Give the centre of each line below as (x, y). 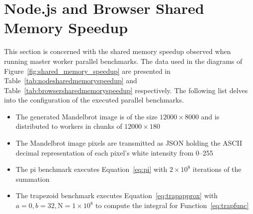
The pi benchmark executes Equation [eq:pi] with (91, 169)
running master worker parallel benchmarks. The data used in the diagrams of (123, 61)
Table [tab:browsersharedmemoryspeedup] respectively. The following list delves (126, 90)
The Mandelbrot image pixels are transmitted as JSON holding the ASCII (129, 143)
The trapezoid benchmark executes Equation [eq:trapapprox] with (117, 195)
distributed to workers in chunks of (69, 126)
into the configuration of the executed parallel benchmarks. (94, 100)
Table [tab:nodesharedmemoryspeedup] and (71, 80)
